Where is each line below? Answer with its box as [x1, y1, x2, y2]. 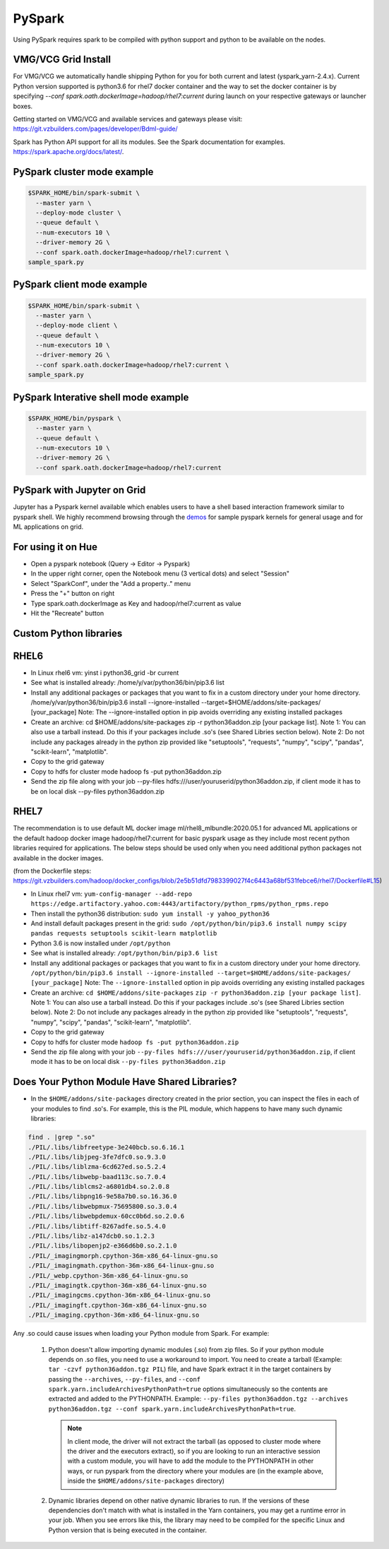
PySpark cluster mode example [13, 166, 154, 178]
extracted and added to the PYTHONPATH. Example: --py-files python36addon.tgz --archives [48, 1394, 349, 1403]
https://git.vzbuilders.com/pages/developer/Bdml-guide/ [13, 124, 178, 133]
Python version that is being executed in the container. [48, 1526, 208, 1534]
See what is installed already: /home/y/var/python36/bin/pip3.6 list [30, 678, 225, 687]
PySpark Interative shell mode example [13, 391, 189, 403]
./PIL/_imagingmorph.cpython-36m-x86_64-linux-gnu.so [28, 1252, 218, 1260]
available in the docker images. [13, 854, 104, 862]
